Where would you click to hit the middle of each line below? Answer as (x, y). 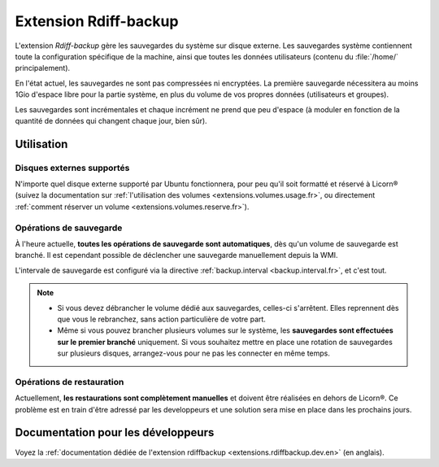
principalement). (43, 68)
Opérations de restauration (70, 382)
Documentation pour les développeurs (115, 432)
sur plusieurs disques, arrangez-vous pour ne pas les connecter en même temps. (194, 353)
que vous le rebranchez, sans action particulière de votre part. (161, 319)
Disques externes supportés (72, 168)
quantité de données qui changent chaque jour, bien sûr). (111, 120)
